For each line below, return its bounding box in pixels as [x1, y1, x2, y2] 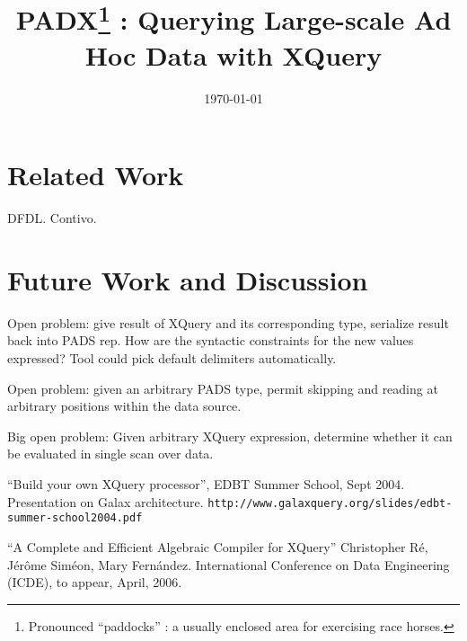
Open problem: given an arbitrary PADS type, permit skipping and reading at [7, 378, 438, 397]
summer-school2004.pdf [7, 512, 143, 525]
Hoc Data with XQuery [84, 36, 383, 73]
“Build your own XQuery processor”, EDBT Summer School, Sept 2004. [7, 475, 405, 494]
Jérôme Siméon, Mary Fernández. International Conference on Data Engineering [7, 555, 450, 574]
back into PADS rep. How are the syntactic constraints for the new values [7, 331, 414, 350]
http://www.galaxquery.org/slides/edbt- [207, 496, 453, 510]
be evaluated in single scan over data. [7, 444, 214, 463]
